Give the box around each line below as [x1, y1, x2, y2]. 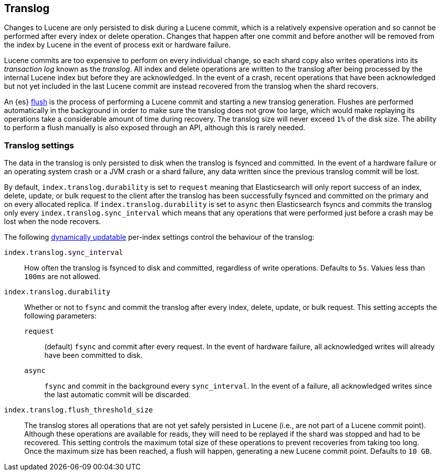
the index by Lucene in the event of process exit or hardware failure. [4, 40, 231, 49]
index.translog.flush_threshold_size [4, 406, 153, 414]
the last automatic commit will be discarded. [44, 390, 191, 399]
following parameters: [24, 311, 97, 321]
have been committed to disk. [44, 351, 143, 360]
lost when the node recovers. [4, 217, 101, 226]
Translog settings [4, 140, 74, 150]
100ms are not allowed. [24, 272, 101, 281]
